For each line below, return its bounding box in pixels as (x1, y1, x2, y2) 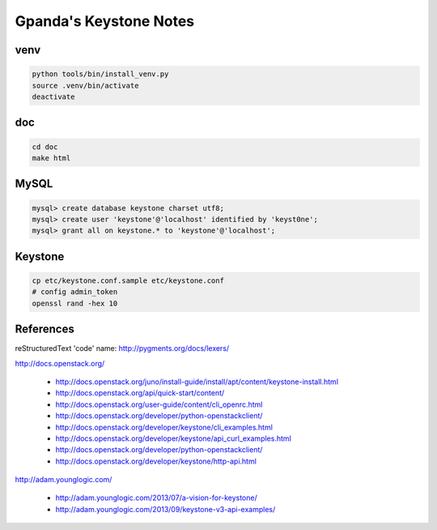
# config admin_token (32, 288, 118, 297)
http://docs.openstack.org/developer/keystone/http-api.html (55, 456, 257, 466)
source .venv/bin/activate (32, 81, 139, 90)
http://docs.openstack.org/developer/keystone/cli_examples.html (55, 422, 273, 432)
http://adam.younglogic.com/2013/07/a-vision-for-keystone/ (55, 493, 258, 502)
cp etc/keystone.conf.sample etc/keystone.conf (32, 276, 224, 285)
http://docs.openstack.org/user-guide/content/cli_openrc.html (55, 400, 263, 409)
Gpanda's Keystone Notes (15, 12, 195, 30)
